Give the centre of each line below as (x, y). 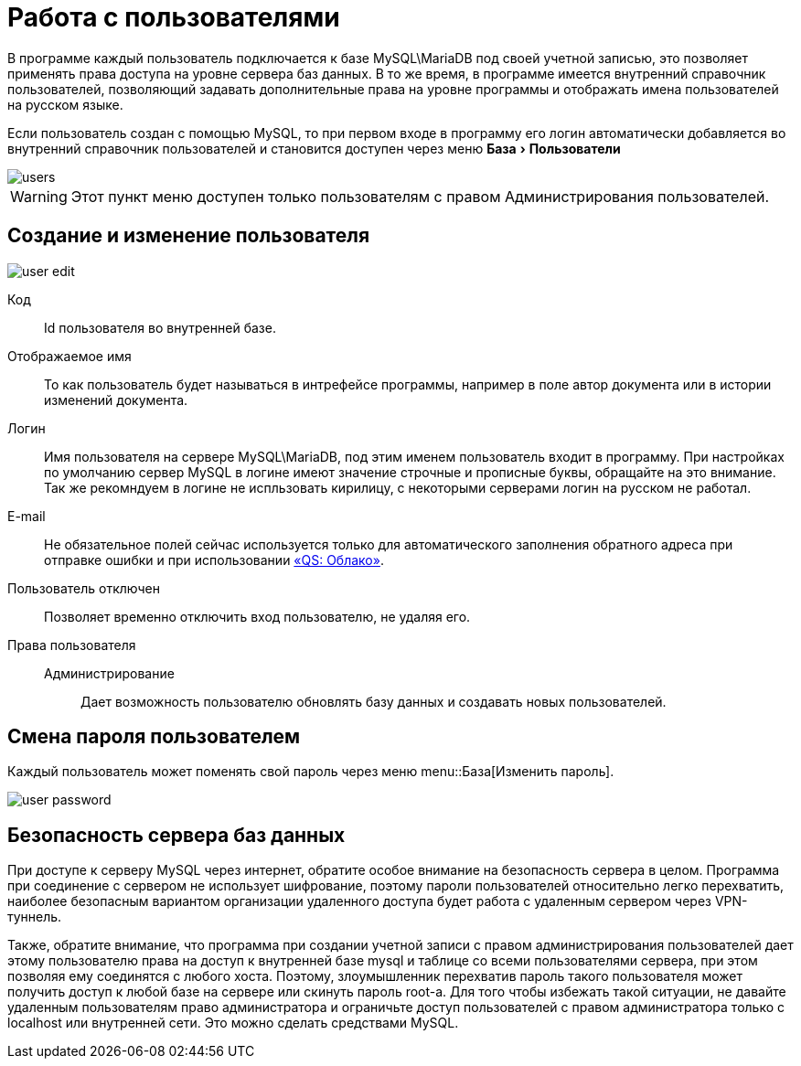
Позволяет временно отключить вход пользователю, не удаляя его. (257, 616)
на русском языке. (65, 104)
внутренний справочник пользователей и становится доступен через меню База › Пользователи (314, 148)
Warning (39, 196)
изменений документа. (116, 400)
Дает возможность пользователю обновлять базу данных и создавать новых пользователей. (374, 701)
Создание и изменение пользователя (189, 236)
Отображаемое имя (69, 356)
